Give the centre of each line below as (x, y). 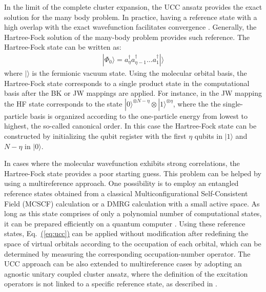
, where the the (197, 103)
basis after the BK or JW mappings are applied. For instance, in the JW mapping (133, 93)
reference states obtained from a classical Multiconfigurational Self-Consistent (126, 193)
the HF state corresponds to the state (63, 103)
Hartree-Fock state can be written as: (63, 47)
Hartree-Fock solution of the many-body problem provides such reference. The (127, 37)
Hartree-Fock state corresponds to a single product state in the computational (127, 83)
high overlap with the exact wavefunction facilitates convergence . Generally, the (130, 27)
